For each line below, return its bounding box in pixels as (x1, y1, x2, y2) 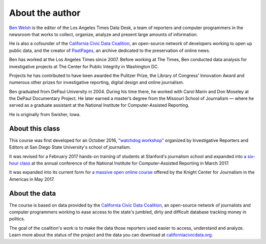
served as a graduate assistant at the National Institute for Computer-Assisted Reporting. (9, 102, 190, 108)
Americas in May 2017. (9, 176, 55, 182)
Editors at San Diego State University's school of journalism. (9, 144, 132, 150)
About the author (9, 7, 81, 18)
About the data (9, 189, 56, 198)
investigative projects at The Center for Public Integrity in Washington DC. (9, 63, 159, 69)
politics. (9, 216, 26, 222)
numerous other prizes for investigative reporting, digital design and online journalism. (9, 80, 184, 85)
